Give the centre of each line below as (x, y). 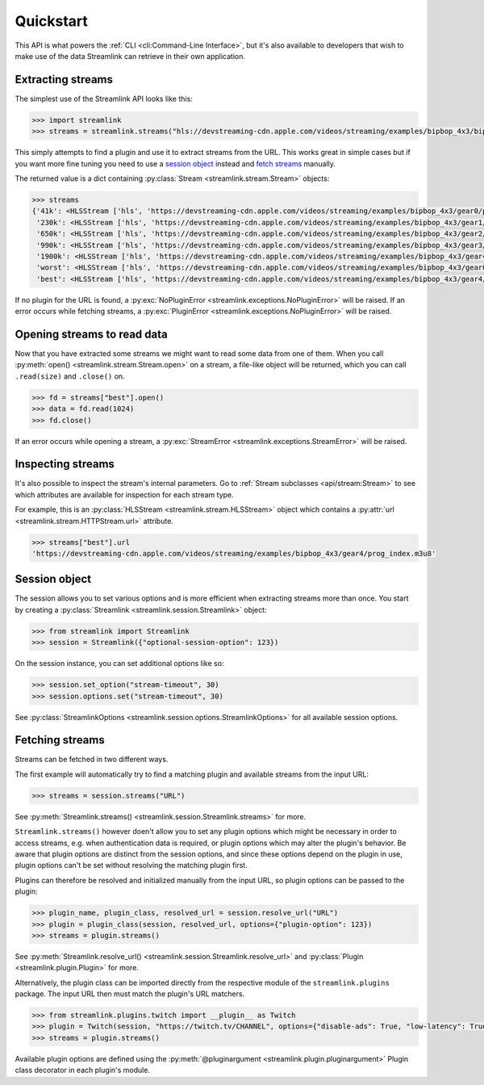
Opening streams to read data (92, 334)
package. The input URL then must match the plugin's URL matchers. (130, 994)
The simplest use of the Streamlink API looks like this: (104, 98)
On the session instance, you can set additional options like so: (119, 664)
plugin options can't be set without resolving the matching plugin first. (131, 865)
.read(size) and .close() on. (70, 376)
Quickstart (52, 21)
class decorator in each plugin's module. (83, 1070)
